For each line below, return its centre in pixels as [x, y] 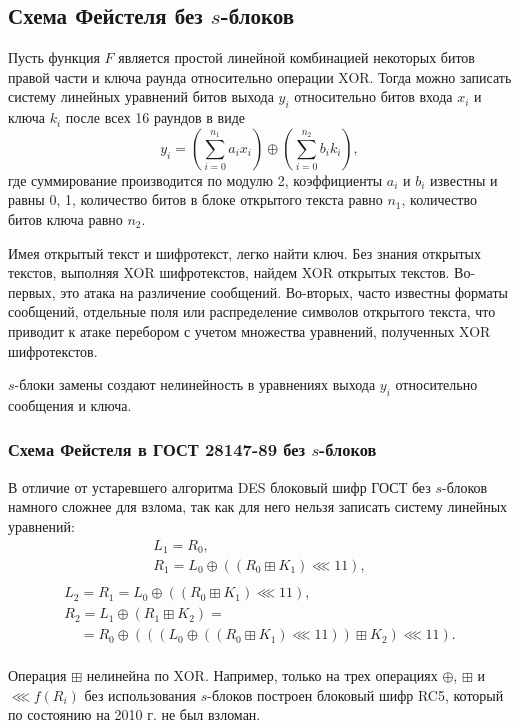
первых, [32, 291]
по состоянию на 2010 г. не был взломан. [134, 714]
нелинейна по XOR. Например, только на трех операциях [262, 675]
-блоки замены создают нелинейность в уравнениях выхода [195, 384]
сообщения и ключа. [70, 404]
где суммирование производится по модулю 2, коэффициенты [195, 179]
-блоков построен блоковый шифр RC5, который [355, 694]
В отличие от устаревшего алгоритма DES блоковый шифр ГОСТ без [219, 486]
